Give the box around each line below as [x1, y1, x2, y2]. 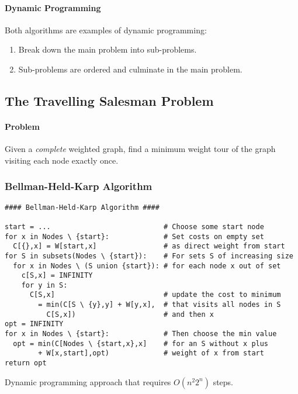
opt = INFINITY [5, 320, 64, 329]
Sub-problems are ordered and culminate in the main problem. [18, 63, 242, 75]
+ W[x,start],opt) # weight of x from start [38, 349, 264, 358]
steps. [213, 375, 234, 388]
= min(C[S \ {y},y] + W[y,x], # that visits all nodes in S [38, 300, 281, 309]
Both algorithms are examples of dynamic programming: [5, 23, 207, 36]
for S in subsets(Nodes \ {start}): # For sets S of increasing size [5, 251, 293, 260]
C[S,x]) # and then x [46, 310, 214, 319]
